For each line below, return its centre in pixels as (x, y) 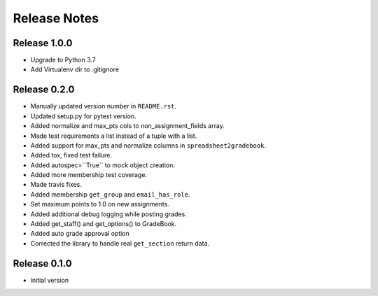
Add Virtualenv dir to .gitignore (75, 69)
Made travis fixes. (56, 185)
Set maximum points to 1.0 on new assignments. (100, 204)
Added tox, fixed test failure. (71, 155)
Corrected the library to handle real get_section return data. (120, 243)
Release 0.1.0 (43, 263)
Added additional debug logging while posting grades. (108, 214)
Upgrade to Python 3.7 (63, 60)
